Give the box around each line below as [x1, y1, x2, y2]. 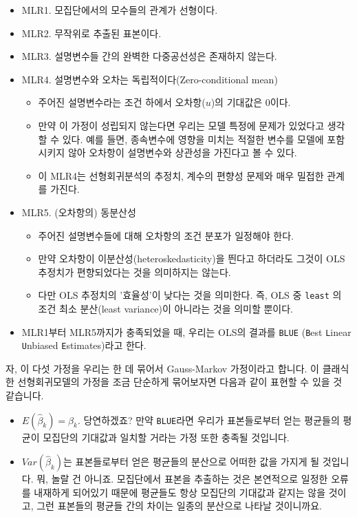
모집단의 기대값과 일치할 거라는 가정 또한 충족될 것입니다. [43, 430, 290, 444]
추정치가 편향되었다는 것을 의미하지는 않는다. [38, 264, 231, 279]
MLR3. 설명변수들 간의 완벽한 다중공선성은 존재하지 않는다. [21, 49, 277, 63]
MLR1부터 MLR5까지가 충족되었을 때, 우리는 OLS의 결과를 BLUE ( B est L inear [21, 324, 351, 339]
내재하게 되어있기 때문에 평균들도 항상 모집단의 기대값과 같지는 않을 [34, 485, 326, 499]
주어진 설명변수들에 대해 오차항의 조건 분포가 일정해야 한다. [38, 228, 294, 242]
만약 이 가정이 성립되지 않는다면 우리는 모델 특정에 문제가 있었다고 [38, 118, 325, 132]
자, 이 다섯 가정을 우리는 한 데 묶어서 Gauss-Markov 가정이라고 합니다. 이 [6, 361, 319, 375]
